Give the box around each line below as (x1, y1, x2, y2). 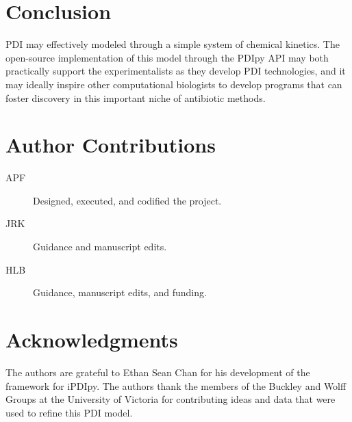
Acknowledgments (5, 325, 178, 353)
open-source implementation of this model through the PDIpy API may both (5, 50, 329, 64)
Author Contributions (5, 131, 216, 159)
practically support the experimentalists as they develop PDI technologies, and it (5, 64, 346, 78)
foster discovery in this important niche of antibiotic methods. (5, 90, 266, 105)
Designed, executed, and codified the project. (33, 193, 222, 207)
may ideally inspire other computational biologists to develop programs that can (5, 77, 342, 91)
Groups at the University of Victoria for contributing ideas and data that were (5, 392, 336, 406)
